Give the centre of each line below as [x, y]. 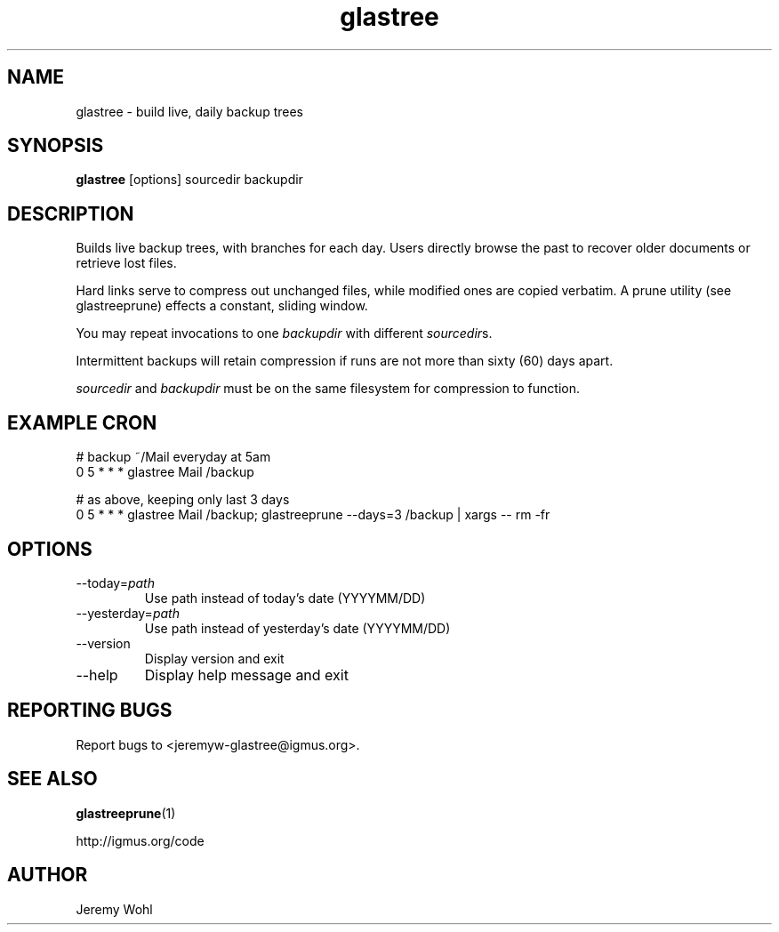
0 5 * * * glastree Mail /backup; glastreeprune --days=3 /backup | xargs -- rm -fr [313, 515]
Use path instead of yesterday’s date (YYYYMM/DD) [297, 628]
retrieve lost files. [126, 263]
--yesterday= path [128, 613]
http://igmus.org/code [140, 840]
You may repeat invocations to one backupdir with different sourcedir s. [284, 333]
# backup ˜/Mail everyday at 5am [173, 457]
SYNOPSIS [56, 146]
